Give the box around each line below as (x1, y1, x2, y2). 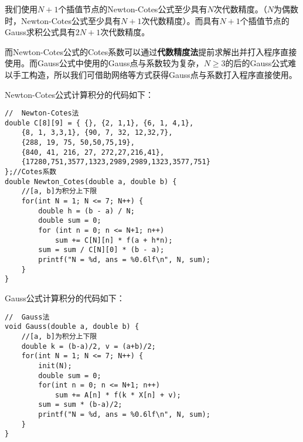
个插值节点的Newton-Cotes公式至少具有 (58, 3, 207, 15)
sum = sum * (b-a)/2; (38, 400, 122, 409)
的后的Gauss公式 (225, 57, 288, 69)
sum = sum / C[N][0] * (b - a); (38, 246, 165, 254)
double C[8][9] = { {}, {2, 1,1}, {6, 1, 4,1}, (5, 118, 194, 127)
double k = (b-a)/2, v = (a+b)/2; (21, 342, 156, 351)
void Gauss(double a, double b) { (5, 322, 139, 331)
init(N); (38, 361, 72, 370)
